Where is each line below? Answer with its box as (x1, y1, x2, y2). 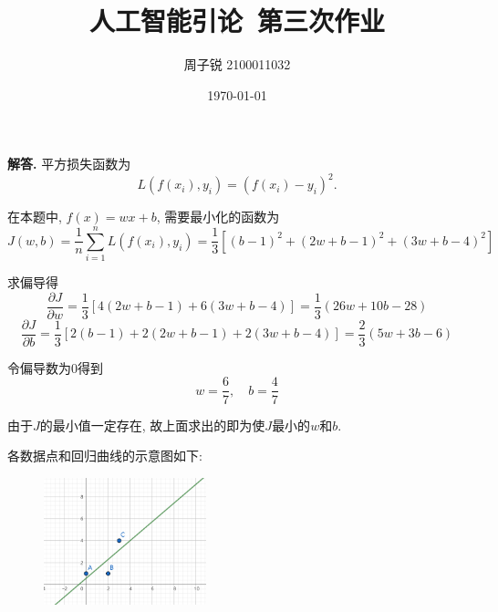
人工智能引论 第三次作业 (88, 2, 386, 39)
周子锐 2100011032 (183, 55, 291, 74)
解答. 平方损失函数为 (7, 154, 131, 173)
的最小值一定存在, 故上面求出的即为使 (39, 415, 265, 434)
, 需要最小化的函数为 (156, 207, 280, 226)
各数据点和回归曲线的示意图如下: (7, 446, 202, 465)
